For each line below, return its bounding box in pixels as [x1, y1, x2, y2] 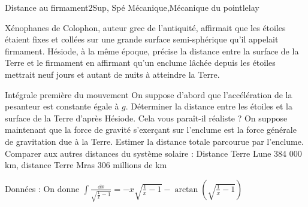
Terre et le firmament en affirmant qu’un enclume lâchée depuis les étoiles [5, 56, 276, 69]
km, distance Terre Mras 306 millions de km [5, 159, 167, 171]
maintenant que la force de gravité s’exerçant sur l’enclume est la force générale [5, 123, 297, 136]
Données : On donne [5, 182, 80, 194]
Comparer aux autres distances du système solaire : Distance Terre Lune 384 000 [5, 147, 302, 159]
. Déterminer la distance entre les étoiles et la [125, 100, 292, 112]
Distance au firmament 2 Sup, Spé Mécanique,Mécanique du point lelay [5, 1, 259, 13]
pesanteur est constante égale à [5, 100, 119, 112]
